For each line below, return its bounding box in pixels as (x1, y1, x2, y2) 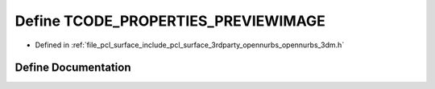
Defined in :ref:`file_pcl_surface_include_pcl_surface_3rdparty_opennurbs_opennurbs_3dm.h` (35, 40, 345, 50)
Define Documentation (14, 61, 131, 75)
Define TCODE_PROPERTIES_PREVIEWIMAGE (14, 12, 326, 30)
